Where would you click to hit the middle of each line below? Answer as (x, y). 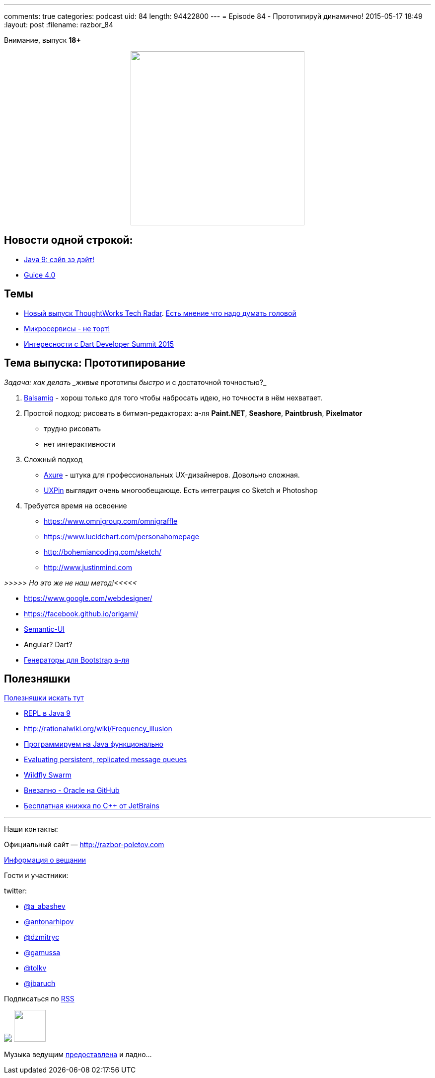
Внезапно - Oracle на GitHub (72, 790)
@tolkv (35, 968)
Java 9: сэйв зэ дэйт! (59, 259)
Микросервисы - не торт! (67, 328)
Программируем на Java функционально (94, 744)
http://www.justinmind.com (88, 567)
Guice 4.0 (40, 275)
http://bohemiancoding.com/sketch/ (103, 552)
